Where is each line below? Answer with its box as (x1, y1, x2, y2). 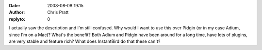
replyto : (9, 16, 26, 22)
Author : (9, 10, 25, 15)
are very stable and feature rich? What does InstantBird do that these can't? (9, 38, 161, 44)
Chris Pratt (47, 10, 69, 15)
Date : (9, 3, 20, 8)
